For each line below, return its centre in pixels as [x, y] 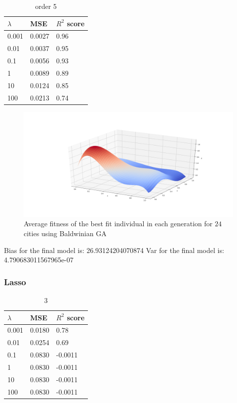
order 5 [46, 6]
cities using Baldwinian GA [65, 233]
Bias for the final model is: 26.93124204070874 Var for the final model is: [114, 250]
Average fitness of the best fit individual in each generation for [118, 224]
